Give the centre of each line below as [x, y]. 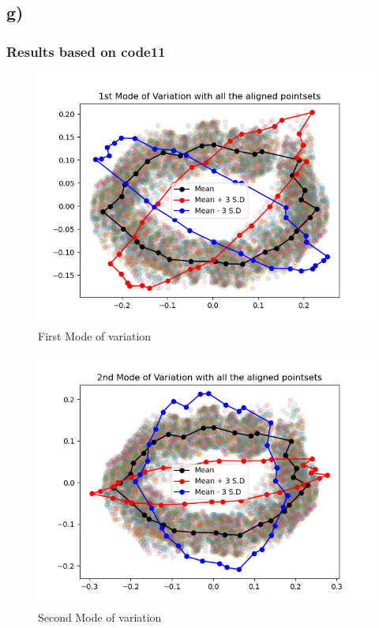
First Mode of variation [95, 335]
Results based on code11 [86, 51]
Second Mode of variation [100, 617]
